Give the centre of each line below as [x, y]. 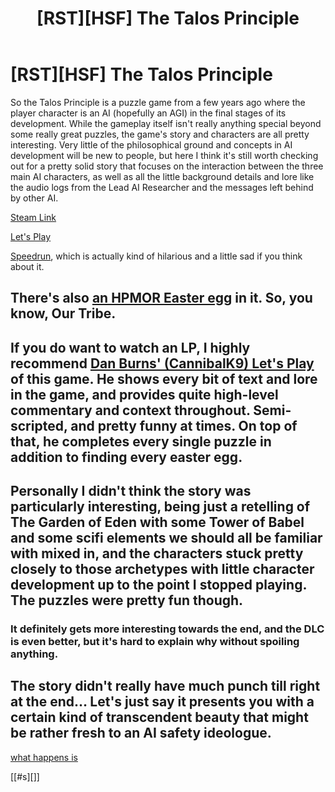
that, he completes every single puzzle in [141, 441]
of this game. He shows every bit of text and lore [164, 378]
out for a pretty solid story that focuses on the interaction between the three [167, 166]
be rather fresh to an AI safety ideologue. [141, 733]
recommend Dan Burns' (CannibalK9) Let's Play [162, 363]
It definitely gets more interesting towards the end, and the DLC [167, 629]
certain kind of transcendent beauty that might [159, 717]
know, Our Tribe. [63, 313]
